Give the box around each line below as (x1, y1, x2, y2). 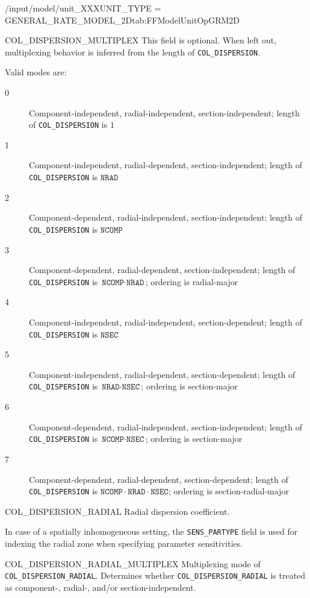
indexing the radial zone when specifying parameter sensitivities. (5, 537, 243, 550)
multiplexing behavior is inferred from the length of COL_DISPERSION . (5, 45, 261, 58)
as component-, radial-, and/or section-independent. (5, 581, 196, 593)
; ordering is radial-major (145, 275, 238, 288)
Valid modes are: (5, 66, 67, 78)
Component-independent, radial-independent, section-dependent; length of (29, 316, 303, 328)
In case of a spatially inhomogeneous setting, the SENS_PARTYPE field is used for (5, 525, 298, 538)
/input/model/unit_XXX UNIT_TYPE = (5, 2, 161, 14)
